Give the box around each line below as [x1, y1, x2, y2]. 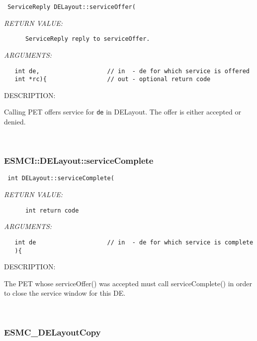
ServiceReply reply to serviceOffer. [25, 35, 150, 43]
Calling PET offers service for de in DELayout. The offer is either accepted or [4, 107, 241, 117]
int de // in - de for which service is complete [14, 238, 254, 246]
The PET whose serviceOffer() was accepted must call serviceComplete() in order [4, 278, 253, 288]
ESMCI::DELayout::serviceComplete [4, 154, 154, 167]
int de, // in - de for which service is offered [14, 67, 250, 75]
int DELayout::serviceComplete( [7, 175, 114, 182]
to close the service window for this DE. [4, 288, 126, 298]
